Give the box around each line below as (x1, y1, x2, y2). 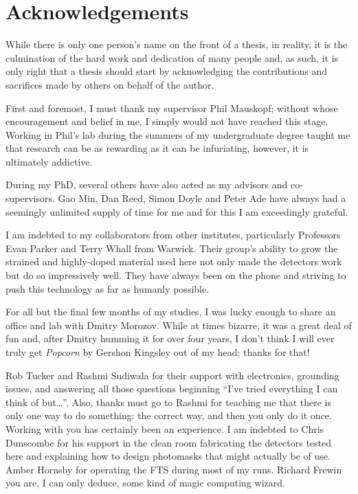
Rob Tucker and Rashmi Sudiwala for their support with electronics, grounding (5, 368, 339, 382)
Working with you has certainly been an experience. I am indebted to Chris (5, 421, 324, 436)
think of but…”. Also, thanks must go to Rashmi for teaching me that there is (5, 394, 331, 409)
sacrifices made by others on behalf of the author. (5, 77, 214, 91)
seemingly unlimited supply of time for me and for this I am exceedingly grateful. (5, 204, 348, 218)
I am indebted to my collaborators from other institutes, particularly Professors (5, 227, 341, 242)
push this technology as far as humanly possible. (5, 281, 210, 295)
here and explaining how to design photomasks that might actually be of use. (5, 449, 331, 463)
